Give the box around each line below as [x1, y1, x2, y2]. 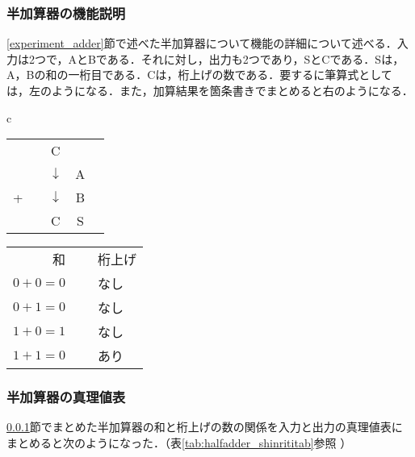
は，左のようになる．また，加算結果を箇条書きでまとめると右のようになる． [6, 82, 413, 98]
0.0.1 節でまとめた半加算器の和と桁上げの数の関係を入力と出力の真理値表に [6, 418, 403, 435]
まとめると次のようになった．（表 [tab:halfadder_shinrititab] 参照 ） [6, 434, 352, 451]
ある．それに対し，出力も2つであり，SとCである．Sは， [107, 50, 405, 67]
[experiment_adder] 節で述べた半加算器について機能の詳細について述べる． [6, 35, 397, 52]
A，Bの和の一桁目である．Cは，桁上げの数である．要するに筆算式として [6, 66, 392, 83]
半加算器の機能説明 [6, 2, 126, 23]
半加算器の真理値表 [6, 387, 126, 407]
